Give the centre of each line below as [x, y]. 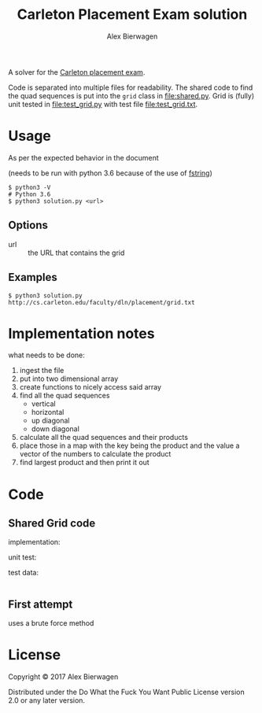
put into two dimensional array [69, 379]
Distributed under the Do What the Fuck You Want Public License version [127, 692]
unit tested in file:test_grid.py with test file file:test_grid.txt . [103, 104]
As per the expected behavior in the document [83, 157]
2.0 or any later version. [46, 700]
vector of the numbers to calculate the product [95, 454]
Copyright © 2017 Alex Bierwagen [63, 677]
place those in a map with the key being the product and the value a [129, 445]
